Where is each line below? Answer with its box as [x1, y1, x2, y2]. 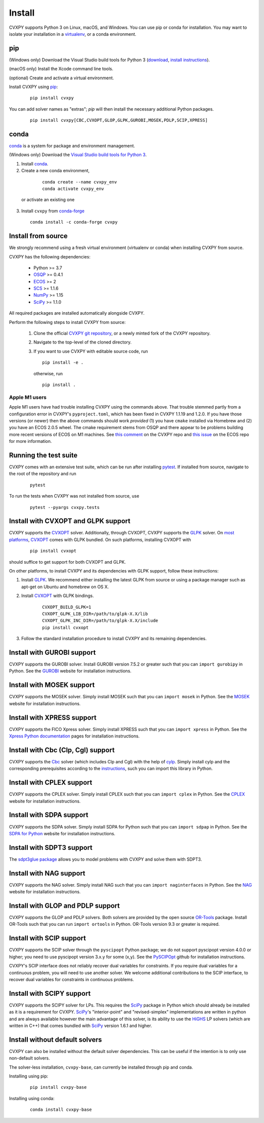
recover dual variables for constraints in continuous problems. [9, 976, 134, 982]
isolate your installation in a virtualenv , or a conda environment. [9, 31, 136, 37]
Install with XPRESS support [9, 713, 97, 722]
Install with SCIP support [9, 934, 87, 942]
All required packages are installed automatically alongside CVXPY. [9, 310, 145, 316]
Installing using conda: [9, 1095, 55, 1101]
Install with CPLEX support [9, 779, 92, 787]
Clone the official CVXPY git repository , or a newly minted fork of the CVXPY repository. [33, 330, 211, 336]
